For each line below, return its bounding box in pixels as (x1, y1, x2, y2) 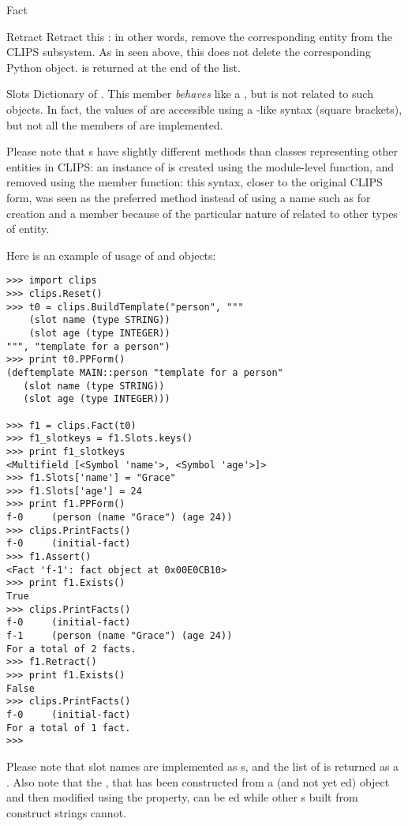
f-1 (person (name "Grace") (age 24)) (6, 630, 233, 642)
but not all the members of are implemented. (6, 116, 223, 133)
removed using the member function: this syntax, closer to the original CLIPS (6, 174, 383, 190)
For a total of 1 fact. (6, 722, 131, 734)
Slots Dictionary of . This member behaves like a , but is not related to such (6, 85, 373, 102)
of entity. (6, 220, 50, 237)
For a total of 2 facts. (6, 643, 137, 655)
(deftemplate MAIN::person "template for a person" (6, 366, 283, 378)
